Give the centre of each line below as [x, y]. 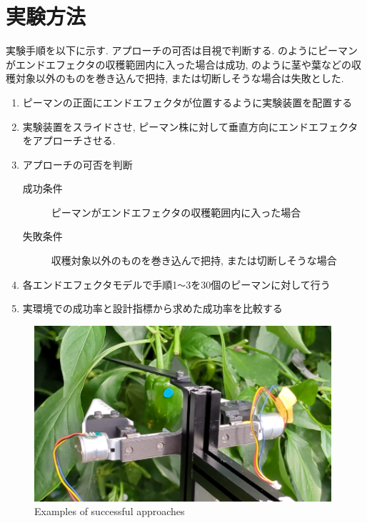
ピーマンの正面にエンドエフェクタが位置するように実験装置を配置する [187, 102]
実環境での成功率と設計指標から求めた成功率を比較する [152, 308]
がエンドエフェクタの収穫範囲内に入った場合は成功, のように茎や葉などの [179, 64]
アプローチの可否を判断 [77, 164]
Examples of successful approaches [110, 511]
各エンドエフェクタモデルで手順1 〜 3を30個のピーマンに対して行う [176, 284]
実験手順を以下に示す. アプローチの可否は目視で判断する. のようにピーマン [182, 50]
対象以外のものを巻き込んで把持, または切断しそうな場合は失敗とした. [180, 78]
